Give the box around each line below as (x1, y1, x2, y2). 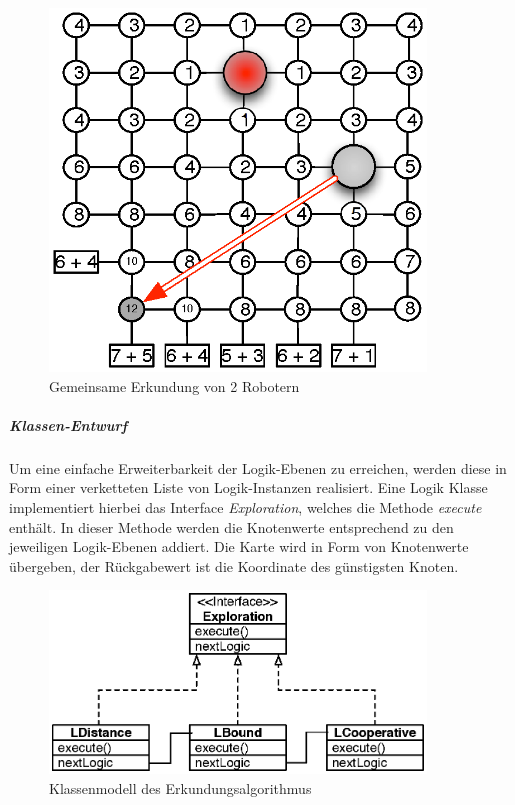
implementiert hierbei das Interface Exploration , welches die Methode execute (9, 496, 482, 517)
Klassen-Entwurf (9, 414, 128, 435)
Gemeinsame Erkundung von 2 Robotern (49, 375, 300, 396)
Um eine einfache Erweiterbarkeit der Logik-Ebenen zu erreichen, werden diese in (9, 457, 507, 478)
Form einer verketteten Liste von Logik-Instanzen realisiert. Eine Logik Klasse (9, 477, 488, 498)
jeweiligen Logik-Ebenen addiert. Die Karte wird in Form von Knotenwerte (9, 536, 469, 557)
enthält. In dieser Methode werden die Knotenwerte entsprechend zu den (9, 516, 454, 537)
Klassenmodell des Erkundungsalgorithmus (49, 777, 312, 798)
